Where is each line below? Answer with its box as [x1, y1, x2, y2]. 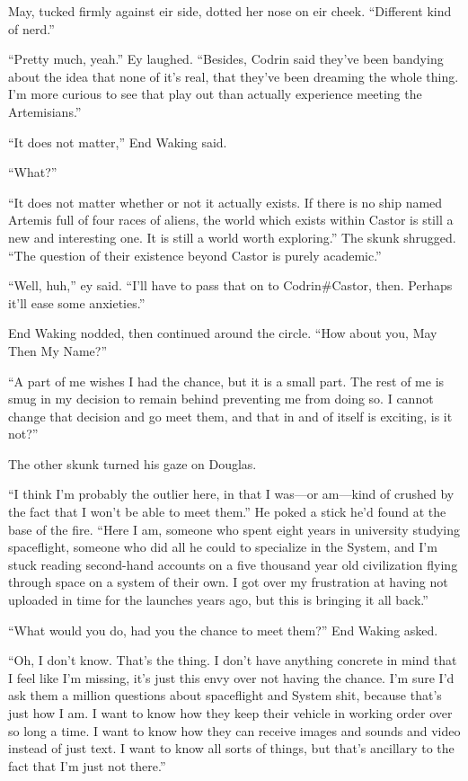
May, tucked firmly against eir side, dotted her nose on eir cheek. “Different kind [8, 2, 452, 20]
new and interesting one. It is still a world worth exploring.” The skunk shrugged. [8, 227, 456, 246]
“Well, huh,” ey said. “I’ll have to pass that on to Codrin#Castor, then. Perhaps [8, 276, 453, 295]
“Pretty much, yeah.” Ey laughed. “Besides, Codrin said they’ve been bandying [8, 49, 444, 68]
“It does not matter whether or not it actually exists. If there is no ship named [8, 192, 443, 211]
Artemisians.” [8, 102, 82, 120]
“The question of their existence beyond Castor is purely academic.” [8, 245, 382, 264]
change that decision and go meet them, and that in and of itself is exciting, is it [8, 406, 453, 425]
